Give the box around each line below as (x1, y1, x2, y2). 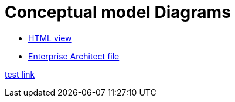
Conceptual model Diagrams (5, 2, 231, 22)
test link (5, 69, 35, 79)
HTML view (28, 33, 72, 43)
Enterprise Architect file (28, 51, 120, 61)
